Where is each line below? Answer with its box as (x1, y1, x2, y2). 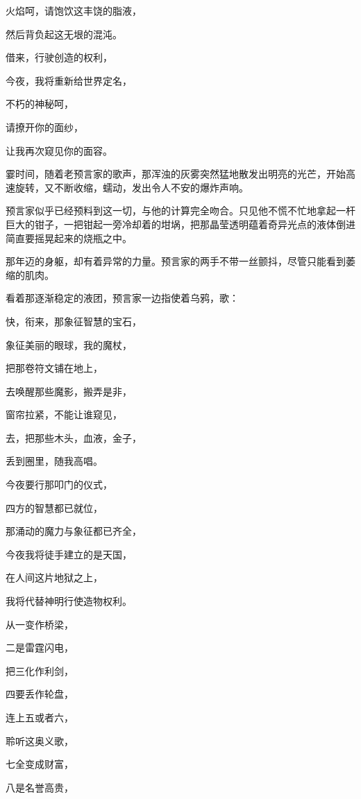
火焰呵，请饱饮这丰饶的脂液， (6, 3, 142, 17)
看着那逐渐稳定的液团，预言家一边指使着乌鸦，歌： (6, 291, 239, 305)
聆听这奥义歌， (6, 733, 74, 748)
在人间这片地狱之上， (6, 570, 103, 585)
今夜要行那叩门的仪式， (6, 477, 112, 492)
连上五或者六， (6, 710, 74, 724)
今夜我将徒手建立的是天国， (6, 547, 132, 561)
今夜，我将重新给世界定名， (6, 73, 132, 87)
